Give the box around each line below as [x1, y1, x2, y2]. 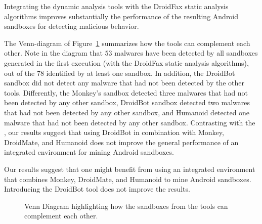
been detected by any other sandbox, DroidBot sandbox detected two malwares [4, 97, 250, 108]
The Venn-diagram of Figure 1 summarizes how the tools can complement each [4, 37, 250, 48]
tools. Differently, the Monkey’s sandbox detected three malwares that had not [4, 87, 248, 98]
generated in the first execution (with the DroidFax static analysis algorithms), [4, 57, 249, 68]
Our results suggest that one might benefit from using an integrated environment [4, 163, 255, 174]
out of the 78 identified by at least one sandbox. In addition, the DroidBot [4, 67, 235, 78]
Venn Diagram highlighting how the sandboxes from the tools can [24, 200, 228, 211]
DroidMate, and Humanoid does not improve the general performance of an [4, 137, 239, 147]
